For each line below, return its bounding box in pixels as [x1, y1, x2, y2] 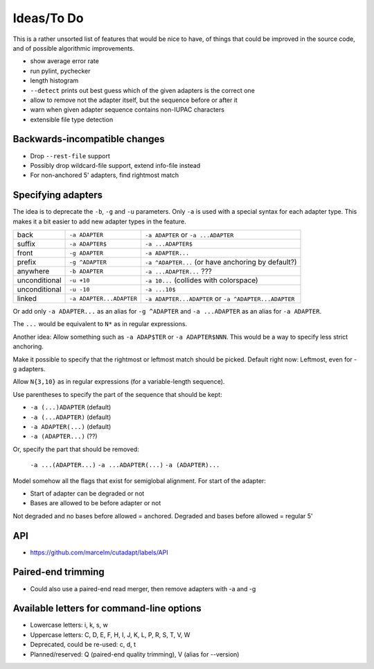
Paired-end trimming [12, 566, 105, 578]
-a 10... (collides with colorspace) [145, 276, 259, 285]
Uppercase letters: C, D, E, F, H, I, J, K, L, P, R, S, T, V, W [30, 630, 190, 638]
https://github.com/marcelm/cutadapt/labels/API [30, 548, 169, 557]
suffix [17, 239, 36, 249]
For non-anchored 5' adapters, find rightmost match [30, 171, 179, 180]
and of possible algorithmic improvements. [12, 44, 135, 52]
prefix [17, 257, 37, 267]
